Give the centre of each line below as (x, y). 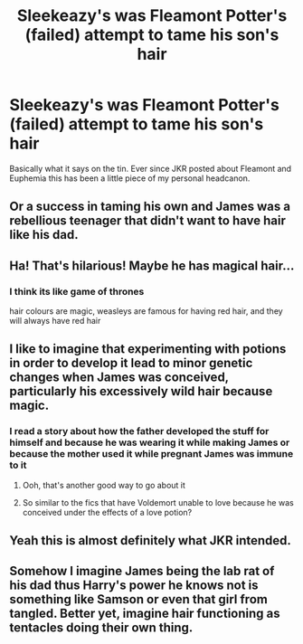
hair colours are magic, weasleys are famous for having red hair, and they (146, 311)
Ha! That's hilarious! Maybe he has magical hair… (152, 265)
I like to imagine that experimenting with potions (148, 349)
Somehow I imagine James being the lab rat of (142, 571)
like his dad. (44, 235)
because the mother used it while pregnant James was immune (151, 454)
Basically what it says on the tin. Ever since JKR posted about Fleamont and (151, 168)
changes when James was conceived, (119, 378)
